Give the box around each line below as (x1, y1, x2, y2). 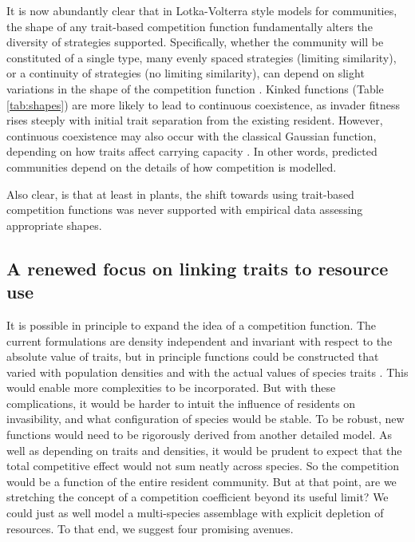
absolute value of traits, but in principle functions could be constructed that (6, 348, 379, 365)
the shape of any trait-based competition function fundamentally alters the (6, 18, 373, 34)
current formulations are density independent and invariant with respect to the (6, 332, 393, 349)
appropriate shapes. (6, 216, 102, 233)
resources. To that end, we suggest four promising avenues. (6, 520, 294, 536)
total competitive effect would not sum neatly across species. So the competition (6, 457, 399, 474)
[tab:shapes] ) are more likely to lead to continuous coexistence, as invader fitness (6, 96, 400, 113)
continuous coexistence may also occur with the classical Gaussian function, (6, 127, 377, 144)
